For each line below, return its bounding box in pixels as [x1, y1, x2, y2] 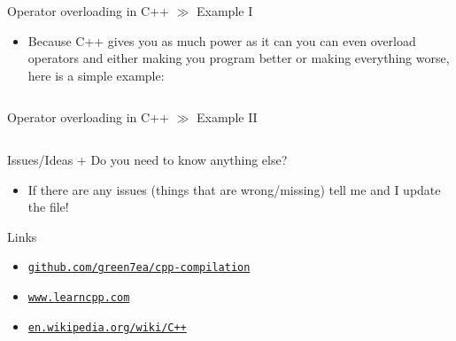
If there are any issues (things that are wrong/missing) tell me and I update [27, 180, 441, 198]
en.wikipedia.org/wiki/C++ [27, 321, 187, 334]
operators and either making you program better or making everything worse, [27, 49, 450, 67]
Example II [197, 108, 258, 127]
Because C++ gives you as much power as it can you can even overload [27, 31, 416, 50]
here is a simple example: [27, 66, 165, 84]
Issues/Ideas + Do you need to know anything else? [7, 150, 288, 168]
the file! [27, 198, 69, 216]
